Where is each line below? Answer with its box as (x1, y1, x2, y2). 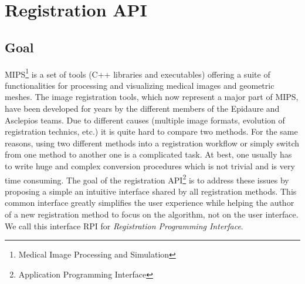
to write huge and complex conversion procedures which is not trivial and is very (5, 159, 295, 172)
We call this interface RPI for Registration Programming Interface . (5, 219, 243, 232)
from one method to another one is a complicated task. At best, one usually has (5, 148, 292, 161)
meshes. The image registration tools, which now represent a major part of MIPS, (5, 91, 299, 103)
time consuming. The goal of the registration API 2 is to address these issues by (5, 172, 289, 186)
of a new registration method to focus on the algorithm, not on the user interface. (5, 208, 299, 220)
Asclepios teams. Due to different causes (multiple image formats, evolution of (5, 113, 285, 126)
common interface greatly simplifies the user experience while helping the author (5, 196, 294, 209)
